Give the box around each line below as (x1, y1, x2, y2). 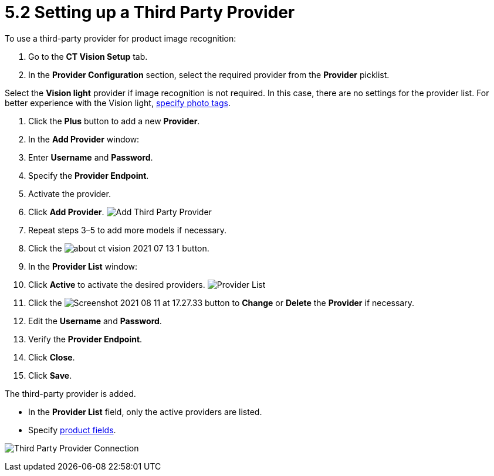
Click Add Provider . (28, 206, 104, 217)
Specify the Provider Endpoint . (28, 170, 149, 181)
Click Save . (28, 370, 72, 380)
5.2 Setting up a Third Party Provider (5, 2, 295, 22)
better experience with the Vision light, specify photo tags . (5, 97, 231, 108)
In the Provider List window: (28, 261, 138, 271)
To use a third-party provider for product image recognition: (5, 33, 236, 43)
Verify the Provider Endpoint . (28, 334, 143, 344)
